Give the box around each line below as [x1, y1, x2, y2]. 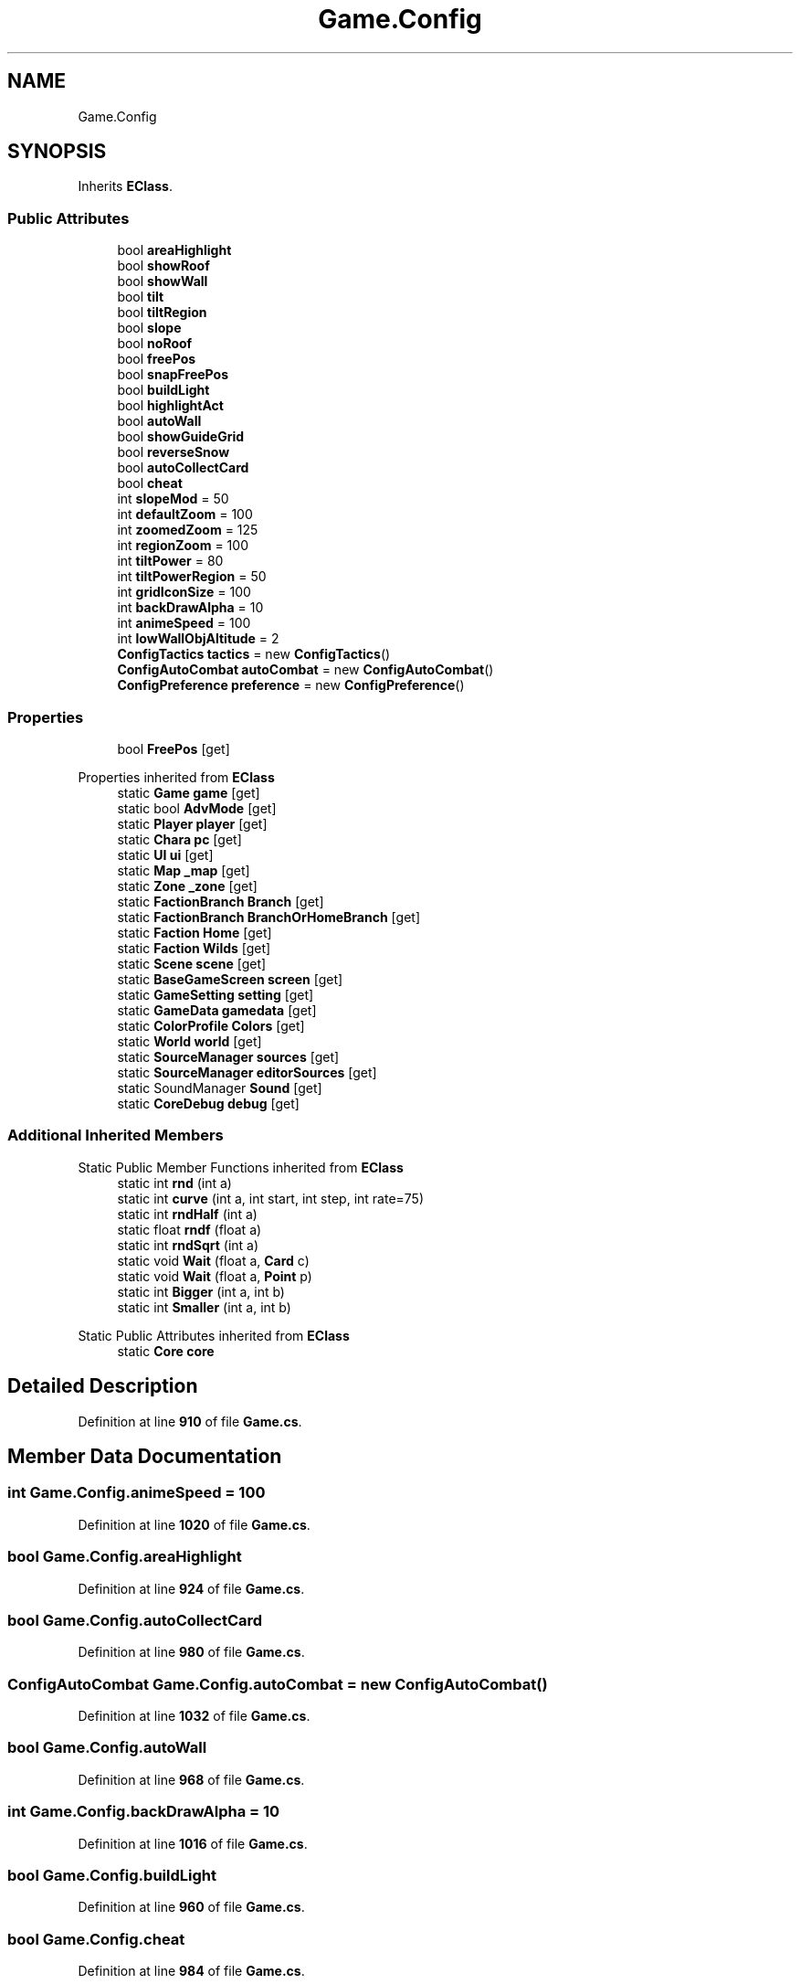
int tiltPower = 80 [117, 553, 224, 569]
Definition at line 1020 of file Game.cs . [78, 1516, 311, 1533]
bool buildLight [117, 382, 210, 398]
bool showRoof [117, 258, 210, 274]
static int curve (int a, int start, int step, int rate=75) [117, 1190, 425, 1206]
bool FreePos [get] [117, 740, 230, 757]
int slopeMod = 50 [117, 491, 229, 507]
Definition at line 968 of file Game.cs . [78, 1771, 305, 1788]
